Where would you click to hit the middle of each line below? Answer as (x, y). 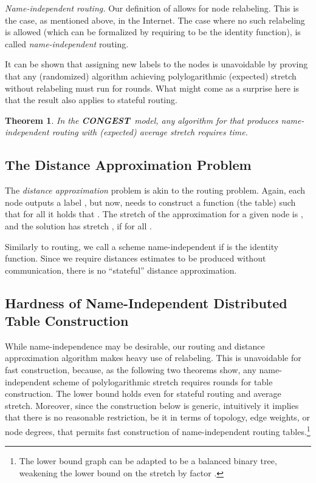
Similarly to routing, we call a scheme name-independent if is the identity (142, 246)
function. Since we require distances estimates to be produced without (136, 258)
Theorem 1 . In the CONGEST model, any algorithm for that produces (142, 120)
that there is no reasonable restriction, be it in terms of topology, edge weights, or (157, 417)
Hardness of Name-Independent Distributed (146, 302)
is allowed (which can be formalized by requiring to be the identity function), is (153, 32)
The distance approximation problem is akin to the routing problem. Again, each (155, 190)
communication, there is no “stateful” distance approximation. (121, 270)
